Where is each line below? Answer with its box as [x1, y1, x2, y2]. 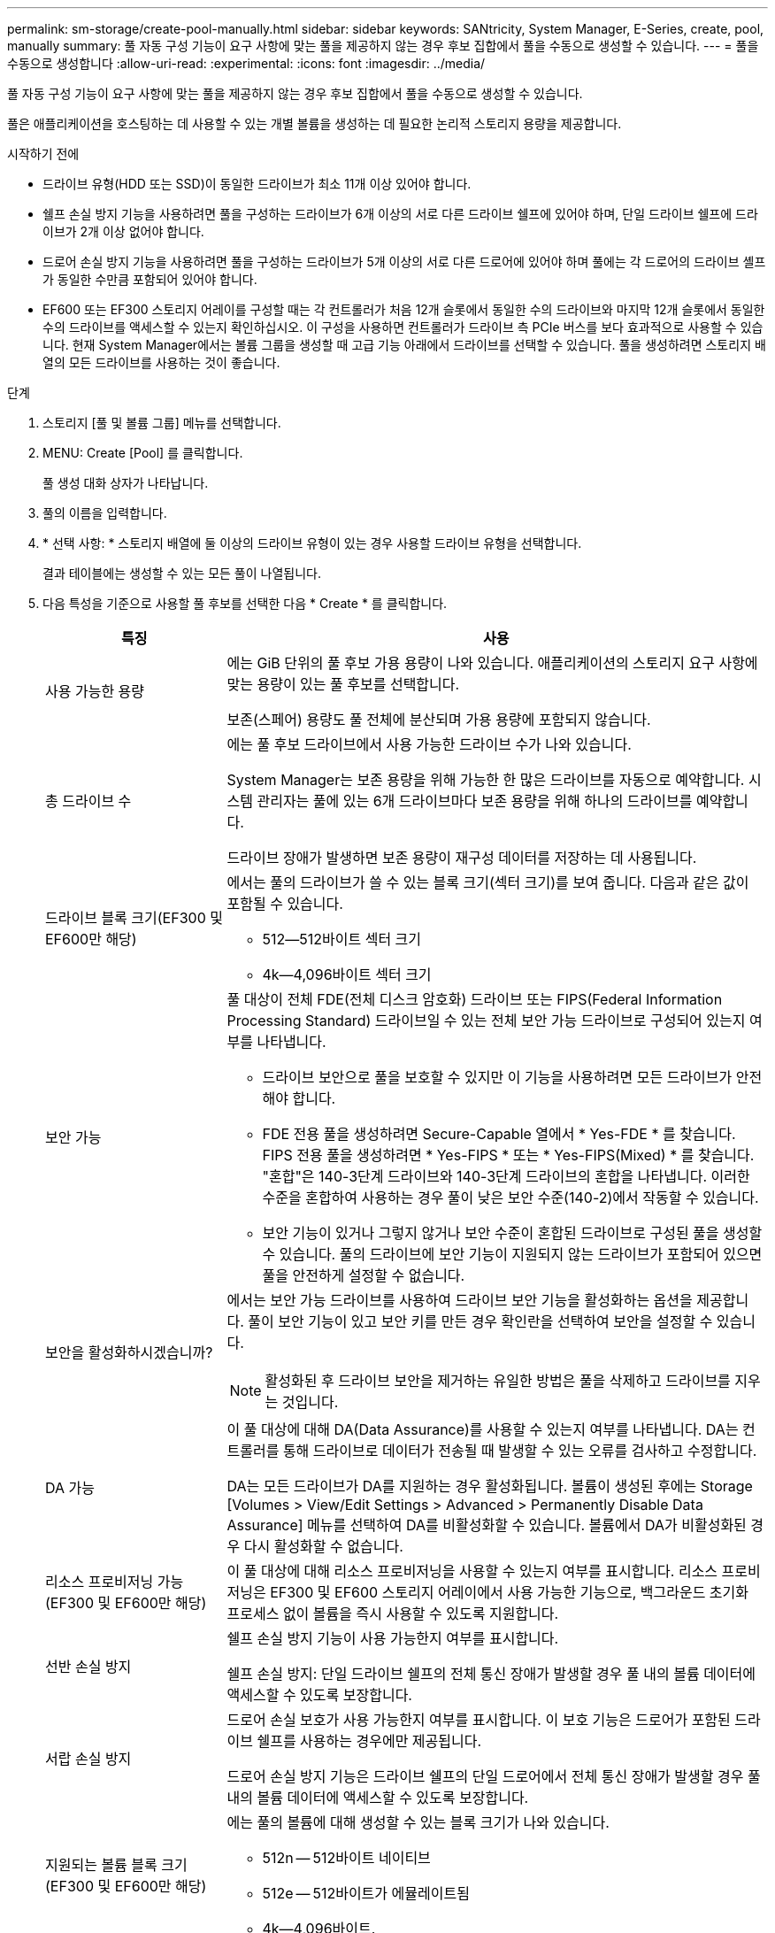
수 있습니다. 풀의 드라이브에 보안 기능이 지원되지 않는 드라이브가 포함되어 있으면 [262, 1245, 763, 1263]
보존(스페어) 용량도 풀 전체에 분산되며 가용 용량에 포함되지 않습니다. [226, 711, 651, 728]
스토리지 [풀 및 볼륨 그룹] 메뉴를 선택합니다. [42, 415, 281, 430]
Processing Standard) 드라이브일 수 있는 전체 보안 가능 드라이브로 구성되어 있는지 [226, 1012, 746, 1029]
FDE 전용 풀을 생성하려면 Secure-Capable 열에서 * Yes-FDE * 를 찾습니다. [262, 1125, 736, 1143]
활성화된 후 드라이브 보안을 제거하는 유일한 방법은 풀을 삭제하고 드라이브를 [265, 1372, 731, 1390]
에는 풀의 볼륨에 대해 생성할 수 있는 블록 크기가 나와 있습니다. [226, 1814, 610, 1831]
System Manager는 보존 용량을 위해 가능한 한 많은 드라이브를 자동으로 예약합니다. [226, 771, 745, 789]
